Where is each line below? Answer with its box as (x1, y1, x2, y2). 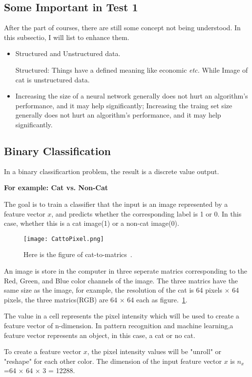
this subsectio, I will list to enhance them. (4, 32, 129, 42)
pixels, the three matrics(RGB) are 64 (4, 294, 118, 304)
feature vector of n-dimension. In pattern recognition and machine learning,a (4, 320, 233, 330)
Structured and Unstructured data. (15, 48, 121, 59)
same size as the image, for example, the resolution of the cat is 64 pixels (4, 285, 222, 295)
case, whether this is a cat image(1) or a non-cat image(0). (4, 218, 179, 228)
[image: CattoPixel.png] (23, 235, 104, 242)
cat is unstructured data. (15, 74, 90, 84)
